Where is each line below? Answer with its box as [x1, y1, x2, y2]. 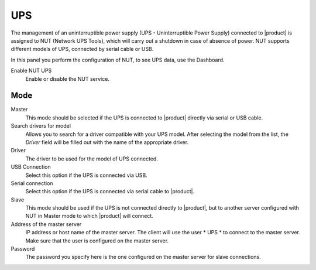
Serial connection [11, 179, 53, 187]
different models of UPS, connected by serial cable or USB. [11, 46, 154, 53]
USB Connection [11, 163, 51, 170]
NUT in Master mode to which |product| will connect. [25, 213, 153, 220]
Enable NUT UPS [11, 67, 52, 74]
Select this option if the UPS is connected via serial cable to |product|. [25, 188, 195, 195]
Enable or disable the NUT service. [25, 75, 109, 82]
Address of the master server [11, 220, 82, 228]
